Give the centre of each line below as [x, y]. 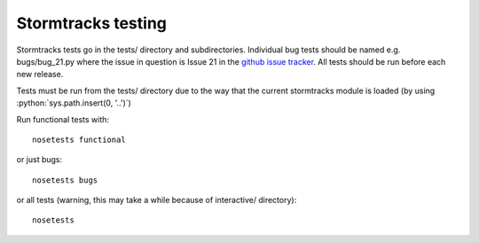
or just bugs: [39, 160]
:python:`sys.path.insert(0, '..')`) [74, 103]
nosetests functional [79, 139]
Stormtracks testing [92, 23]
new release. [40, 74]
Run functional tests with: [63, 119]
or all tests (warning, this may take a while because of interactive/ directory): [157, 200]
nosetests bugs [65, 180]
